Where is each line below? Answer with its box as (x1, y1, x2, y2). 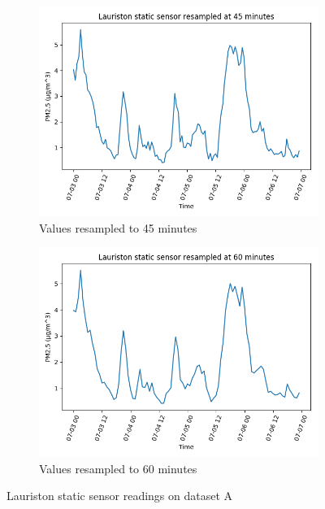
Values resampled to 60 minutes (39, 459, 197, 476)
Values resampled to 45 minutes (39, 219, 197, 236)
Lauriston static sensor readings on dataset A (6, 487, 233, 504)
